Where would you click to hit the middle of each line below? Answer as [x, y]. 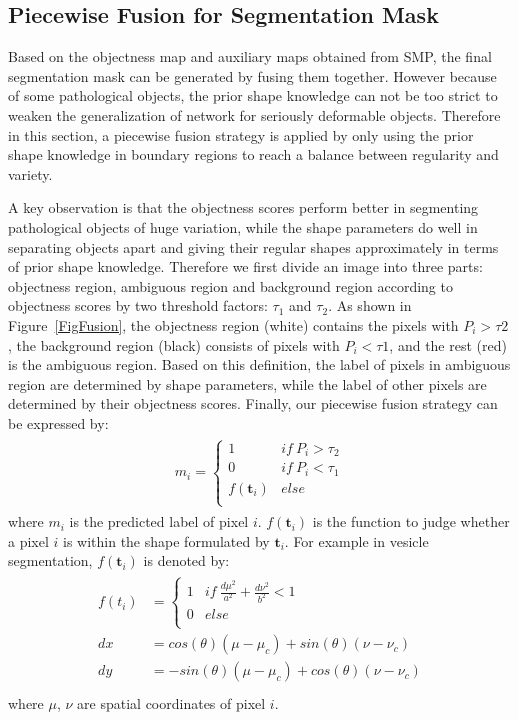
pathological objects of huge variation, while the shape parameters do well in [243, 226]
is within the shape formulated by [166, 540]
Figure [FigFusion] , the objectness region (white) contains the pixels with [233, 324]
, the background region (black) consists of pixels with [174, 344]
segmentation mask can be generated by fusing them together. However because [252, 75]
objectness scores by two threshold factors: [138, 305]
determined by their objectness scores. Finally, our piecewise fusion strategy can [253, 403]
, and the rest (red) [448, 344]
